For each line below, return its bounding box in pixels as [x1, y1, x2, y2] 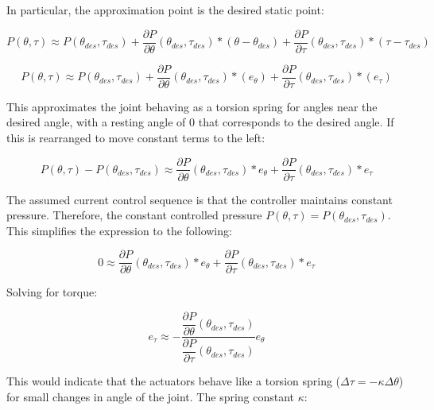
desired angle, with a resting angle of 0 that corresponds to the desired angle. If [6, 114, 394, 130]
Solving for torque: [6, 284, 98, 300]
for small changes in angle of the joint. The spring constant [6, 388, 295, 404]
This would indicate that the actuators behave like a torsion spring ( [6, 373, 341, 389]
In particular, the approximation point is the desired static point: [6, 2, 324, 17]
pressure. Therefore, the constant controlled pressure [6, 207, 262, 223]
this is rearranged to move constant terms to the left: [6, 129, 265, 145]
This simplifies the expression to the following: [6, 222, 232, 238]
